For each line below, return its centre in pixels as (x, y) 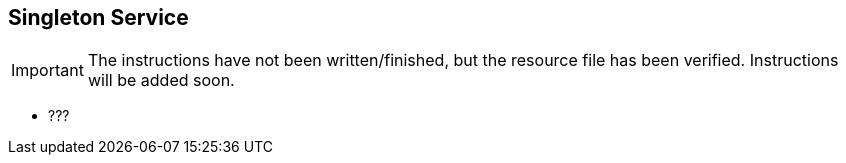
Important (47, 70)
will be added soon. (161, 80)
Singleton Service (98, 17)
